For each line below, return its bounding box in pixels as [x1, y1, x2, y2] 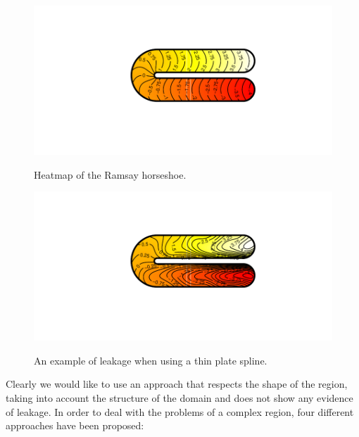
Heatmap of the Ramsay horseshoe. [34, 167, 187, 182]
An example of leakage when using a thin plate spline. [34, 353, 267, 367]
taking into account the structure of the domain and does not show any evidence [6, 390, 353, 405]
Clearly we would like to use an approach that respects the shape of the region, [6, 376, 348, 391]
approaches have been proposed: [6, 418, 144, 433]
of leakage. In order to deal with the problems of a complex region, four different [6, 404, 354, 419]
